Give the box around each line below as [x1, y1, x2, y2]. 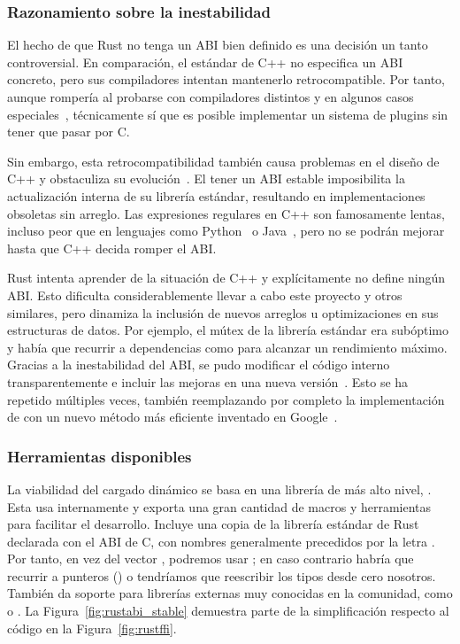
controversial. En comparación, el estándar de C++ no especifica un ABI [7, 52, 403, 71]
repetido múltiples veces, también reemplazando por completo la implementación [7, 390, 445, 408]
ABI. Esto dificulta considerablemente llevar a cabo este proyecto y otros [7, 285, 402, 304]
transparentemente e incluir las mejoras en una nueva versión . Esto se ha [7, 372, 409, 391]
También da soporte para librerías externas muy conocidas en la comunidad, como [7, 584, 453, 602]
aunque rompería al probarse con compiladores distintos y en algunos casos [7, 88, 414, 105]
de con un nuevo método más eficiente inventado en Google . [7, 407, 338, 426]
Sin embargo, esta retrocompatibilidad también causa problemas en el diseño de [7, 151, 440, 170]
